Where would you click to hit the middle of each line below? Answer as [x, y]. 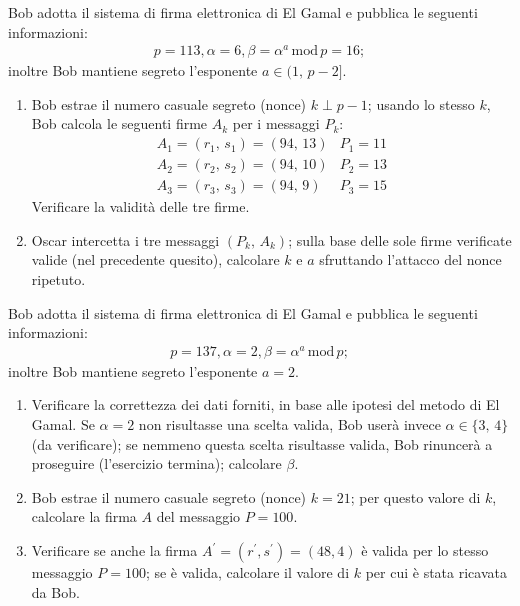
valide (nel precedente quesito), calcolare [155, 259]
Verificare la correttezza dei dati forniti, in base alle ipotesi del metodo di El [265, 404]
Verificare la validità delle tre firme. [140, 206]
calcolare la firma [84, 516]
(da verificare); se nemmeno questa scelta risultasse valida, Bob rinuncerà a [262, 443]
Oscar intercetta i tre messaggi [125, 239]
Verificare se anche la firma [114, 550]
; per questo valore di [415, 496]
